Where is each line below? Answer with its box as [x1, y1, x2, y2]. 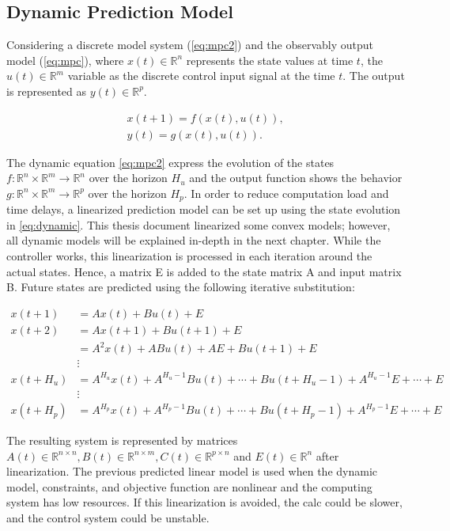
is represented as [6, 82, 87, 99]
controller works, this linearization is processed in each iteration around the [6, 248, 372, 264]
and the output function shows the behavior [189, 169, 403, 186]
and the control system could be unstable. [6, 510, 210, 526]
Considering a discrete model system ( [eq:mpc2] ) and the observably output [6, 36, 374, 53]
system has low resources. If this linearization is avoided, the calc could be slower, [6, 494, 403, 510]
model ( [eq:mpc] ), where [6, 51, 124, 68]
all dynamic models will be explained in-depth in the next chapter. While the [6, 232, 381, 248]
